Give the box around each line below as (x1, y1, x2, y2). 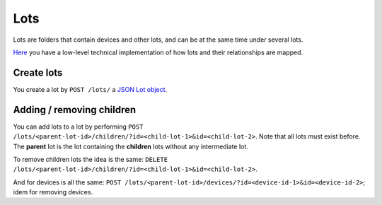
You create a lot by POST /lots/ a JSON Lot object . (13, 85, 168, 93)
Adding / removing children (13, 103, 137, 116)
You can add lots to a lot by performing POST (13, 122, 144, 131)
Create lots (13, 66, 63, 78)
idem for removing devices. (13, 188, 93, 197)
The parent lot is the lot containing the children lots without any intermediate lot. (13, 142, 249, 151)
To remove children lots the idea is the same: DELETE (13, 155, 168, 163)
